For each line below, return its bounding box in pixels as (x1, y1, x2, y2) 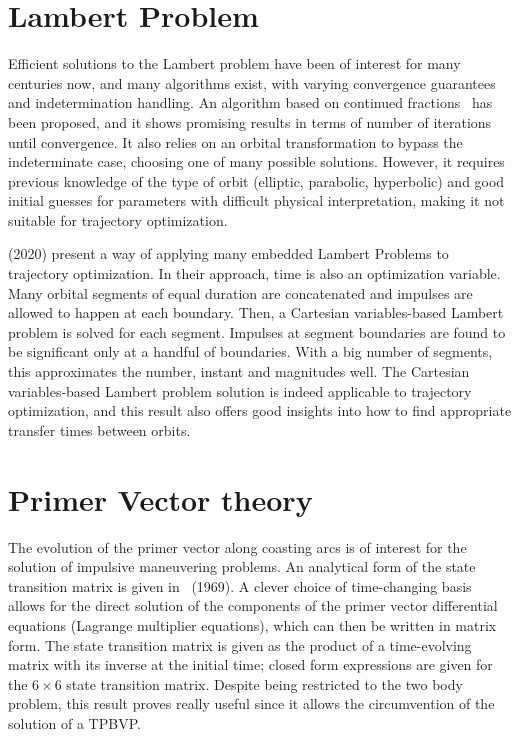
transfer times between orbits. (8, 419, 191, 440)
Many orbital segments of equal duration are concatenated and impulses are (8, 282, 473, 303)
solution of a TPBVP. (8, 712, 141, 733)
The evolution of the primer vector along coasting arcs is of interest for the (8, 536, 467, 557)
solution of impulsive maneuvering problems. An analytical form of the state (8, 556, 476, 577)
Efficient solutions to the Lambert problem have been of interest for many (8, 53, 461, 74)
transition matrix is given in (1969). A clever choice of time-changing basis (8, 575, 472, 596)
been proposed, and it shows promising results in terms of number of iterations (8, 111, 492, 132)
